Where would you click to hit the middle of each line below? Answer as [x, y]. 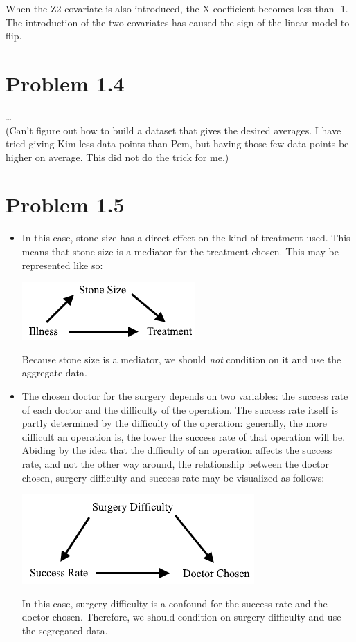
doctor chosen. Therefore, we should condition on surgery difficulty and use [181, 617]
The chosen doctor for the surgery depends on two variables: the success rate [185, 395]
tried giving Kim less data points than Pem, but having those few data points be [177, 144]
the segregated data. [65, 630]
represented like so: [62, 265]
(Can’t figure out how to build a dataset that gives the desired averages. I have [173, 130]
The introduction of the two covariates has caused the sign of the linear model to [178, 22]
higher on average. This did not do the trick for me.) [117, 157]
